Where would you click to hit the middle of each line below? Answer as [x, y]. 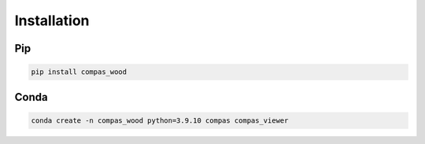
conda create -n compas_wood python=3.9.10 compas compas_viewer [160, 120]
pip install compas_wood [79, 72]
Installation [52, 20]
